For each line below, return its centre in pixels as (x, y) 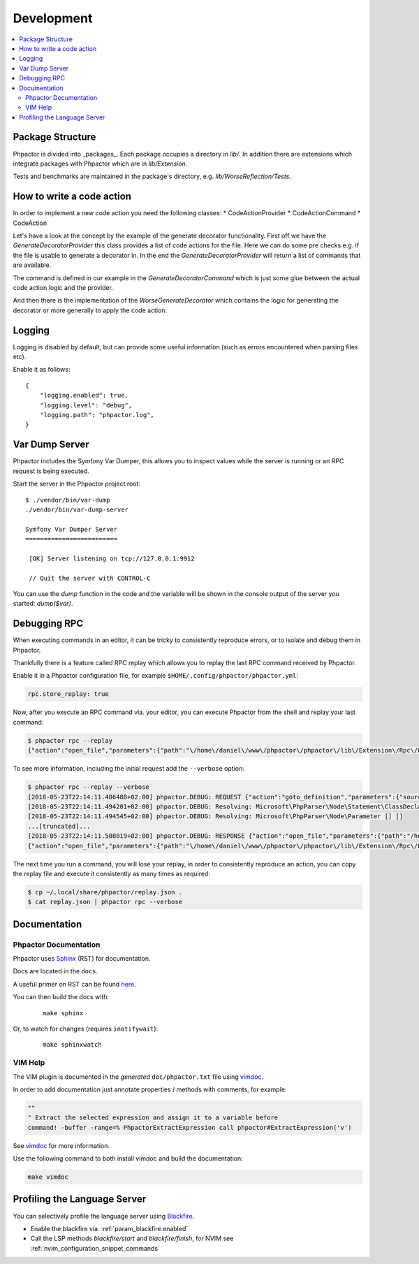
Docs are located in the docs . (56, 971)
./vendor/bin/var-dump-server (77, 509)
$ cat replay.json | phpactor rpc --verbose (105, 902)
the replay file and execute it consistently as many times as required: (112, 873)
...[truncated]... (59, 826)
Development (53, 18)
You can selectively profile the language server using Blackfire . (104, 1216)
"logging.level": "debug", (86, 405)
